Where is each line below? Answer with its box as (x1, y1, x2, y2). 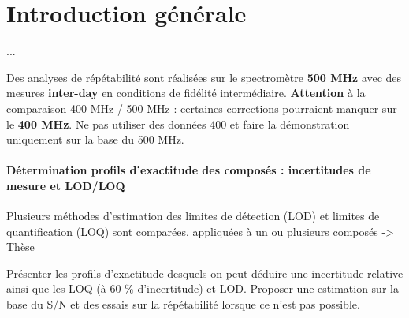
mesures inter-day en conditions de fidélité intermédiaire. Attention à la (6, 84, 366, 101)
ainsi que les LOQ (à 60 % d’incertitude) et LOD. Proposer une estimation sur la (6, 280, 399, 297)
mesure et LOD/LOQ (6, 177, 125, 193)
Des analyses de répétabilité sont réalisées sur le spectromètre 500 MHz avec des (6, 69, 402, 85)
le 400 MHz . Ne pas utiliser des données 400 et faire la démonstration (6, 115, 350, 132)
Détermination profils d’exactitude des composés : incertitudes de (6, 162, 371, 178)
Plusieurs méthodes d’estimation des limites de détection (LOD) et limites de (6, 208, 380, 224)
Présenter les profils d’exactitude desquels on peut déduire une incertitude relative (6, 264, 403, 281)
